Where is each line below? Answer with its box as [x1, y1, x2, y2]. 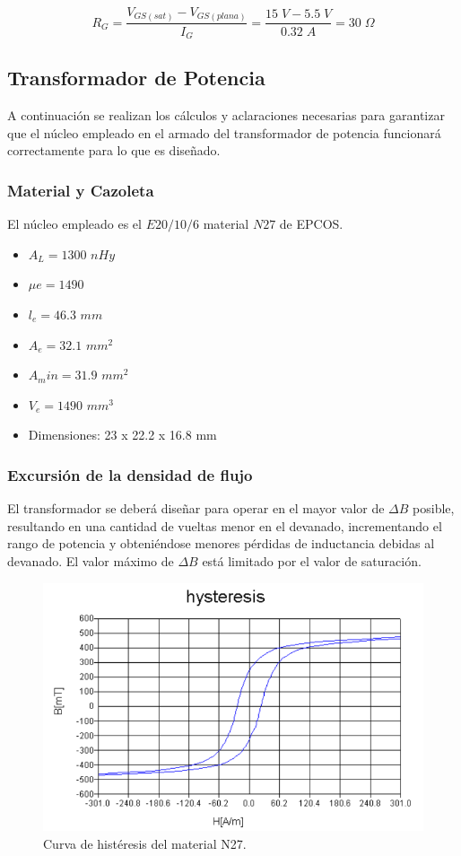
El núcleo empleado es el [7, 214, 142, 233]
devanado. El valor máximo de [7, 551, 174, 570]
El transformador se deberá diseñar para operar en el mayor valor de [7, 499, 385, 518]
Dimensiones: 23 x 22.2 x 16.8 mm [28, 425, 217, 444]
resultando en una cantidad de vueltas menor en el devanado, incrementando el [7, 516, 442, 535]
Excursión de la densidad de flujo [7, 463, 253, 485]
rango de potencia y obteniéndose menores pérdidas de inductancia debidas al [7, 534, 435, 553]
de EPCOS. [279, 214, 344, 233]
